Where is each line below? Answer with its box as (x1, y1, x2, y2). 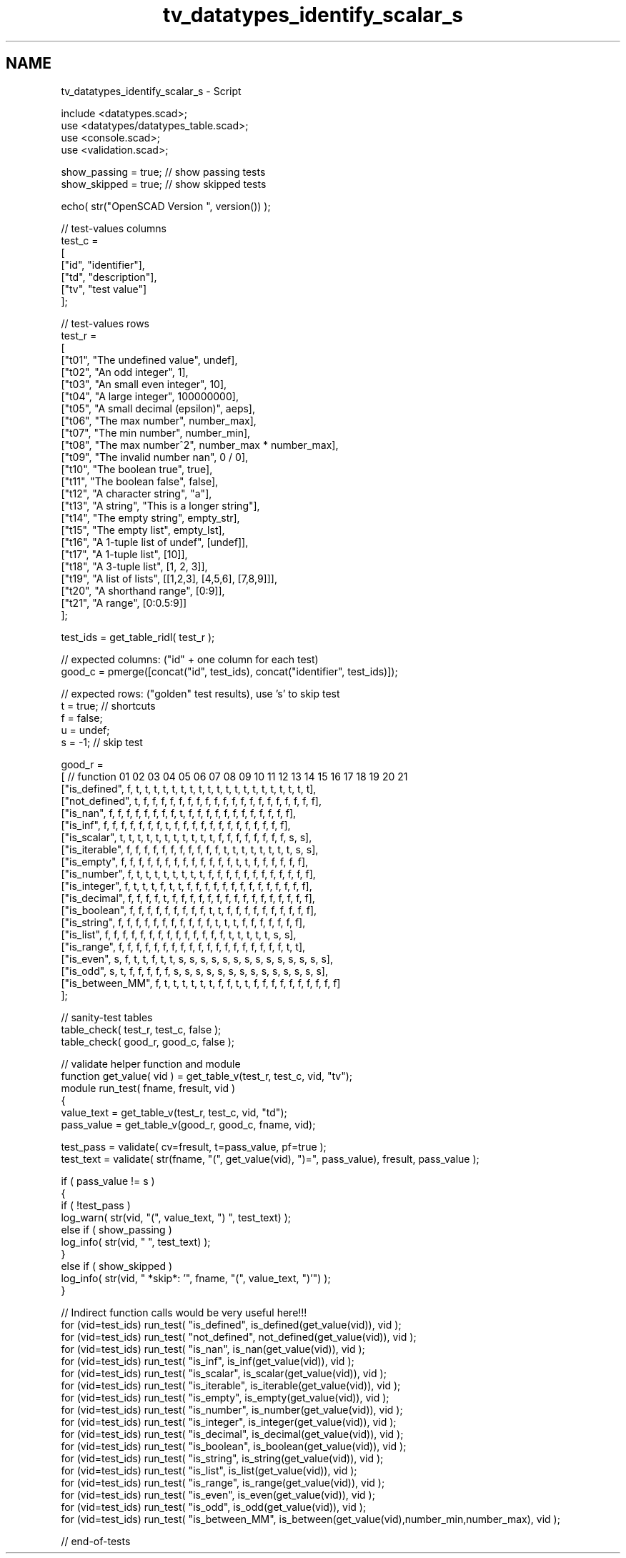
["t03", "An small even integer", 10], (61, 377, 227, 390)
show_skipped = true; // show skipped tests (61, 177, 267, 190)
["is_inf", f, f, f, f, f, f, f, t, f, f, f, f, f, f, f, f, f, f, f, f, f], (61, 818, 291, 831)
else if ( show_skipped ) (61, 1259, 173, 1272)
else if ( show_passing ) (61, 1223, 172, 1236)
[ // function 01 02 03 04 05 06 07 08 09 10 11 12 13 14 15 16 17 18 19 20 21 (61, 770, 408, 783)
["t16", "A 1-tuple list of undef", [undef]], (61, 535, 249, 548)
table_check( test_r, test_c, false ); (61, 1023, 222, 1036)
